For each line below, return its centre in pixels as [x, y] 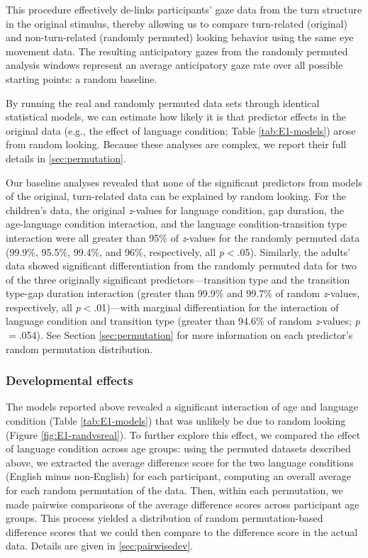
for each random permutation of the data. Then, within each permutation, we [174, 490]
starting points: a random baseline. [82, 78]
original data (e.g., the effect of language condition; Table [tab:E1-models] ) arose [181, 130]
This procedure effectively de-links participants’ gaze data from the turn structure [184, 9]
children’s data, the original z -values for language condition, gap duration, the [175, 210]
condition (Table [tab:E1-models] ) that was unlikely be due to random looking [176, 421]
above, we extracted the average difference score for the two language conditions [180, 462]
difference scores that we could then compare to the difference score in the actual [182, 531]
